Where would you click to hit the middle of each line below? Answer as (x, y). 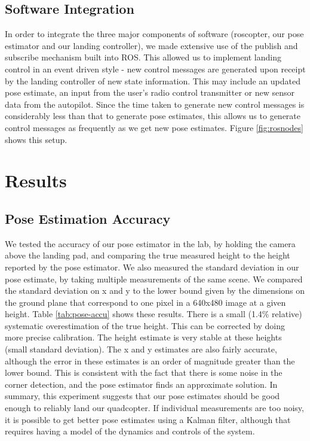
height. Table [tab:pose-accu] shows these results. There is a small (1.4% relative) (154, 314)
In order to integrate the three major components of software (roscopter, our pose (154, 34)
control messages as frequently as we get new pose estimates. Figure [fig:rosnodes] (154, 127)
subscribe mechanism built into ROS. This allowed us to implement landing (143, 57)
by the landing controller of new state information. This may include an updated (153, 80)
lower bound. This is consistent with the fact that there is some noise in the (144, 372)
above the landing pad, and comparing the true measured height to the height (148, 255)
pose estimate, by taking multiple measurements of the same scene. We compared (154, 279)
